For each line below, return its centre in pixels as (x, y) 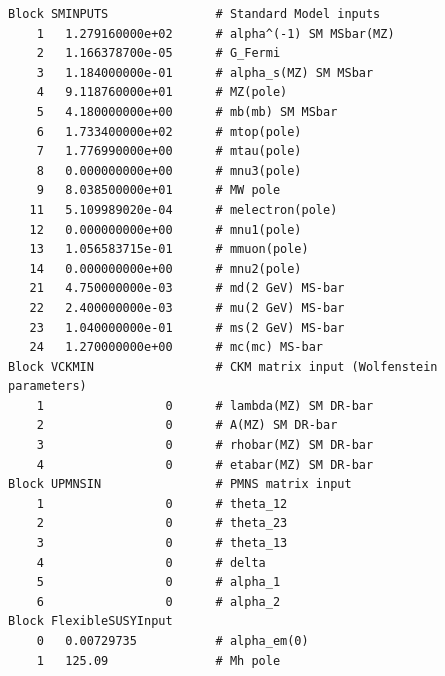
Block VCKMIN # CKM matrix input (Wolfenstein (223, 366)
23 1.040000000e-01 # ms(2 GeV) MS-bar (187, 327)
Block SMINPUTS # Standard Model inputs (194, 14)
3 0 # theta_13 (162, 543)
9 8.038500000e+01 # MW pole (158, 190)
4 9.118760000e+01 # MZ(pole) (162, 92)
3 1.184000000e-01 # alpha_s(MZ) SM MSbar (205, 72)
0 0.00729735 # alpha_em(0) (172, 641)
